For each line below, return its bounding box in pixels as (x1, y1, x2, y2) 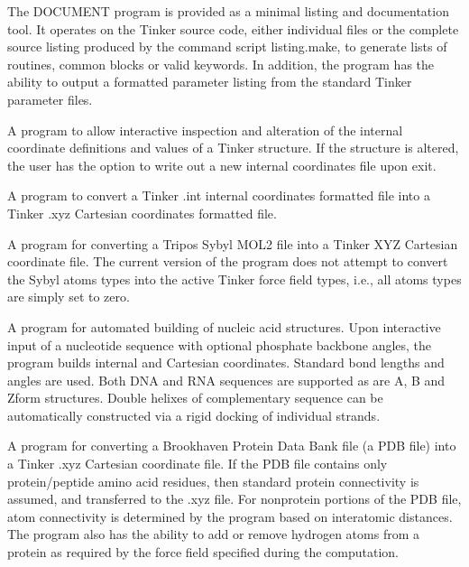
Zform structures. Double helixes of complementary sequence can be (7, 388, 383, 407)
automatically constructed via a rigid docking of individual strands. (7, 405, 381, 424)
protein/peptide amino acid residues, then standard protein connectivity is (7, 471, 419, 490)
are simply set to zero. (7, 287, 130, 306)
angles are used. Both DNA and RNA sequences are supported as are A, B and (7, 370, 446, 389)
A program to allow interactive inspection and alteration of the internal (7, 120, 403, 139)
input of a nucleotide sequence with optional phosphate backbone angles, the (7, 335, 432, 354)
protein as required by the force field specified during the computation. (7, 543, 399, 562)
